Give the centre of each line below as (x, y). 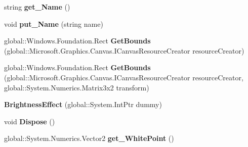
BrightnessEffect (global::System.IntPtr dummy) (83, 104)
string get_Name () (37, 7)
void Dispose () (30, 121)
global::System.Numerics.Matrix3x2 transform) (77, 87)
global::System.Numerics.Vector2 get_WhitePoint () (89, 138)
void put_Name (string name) (54, 23)
